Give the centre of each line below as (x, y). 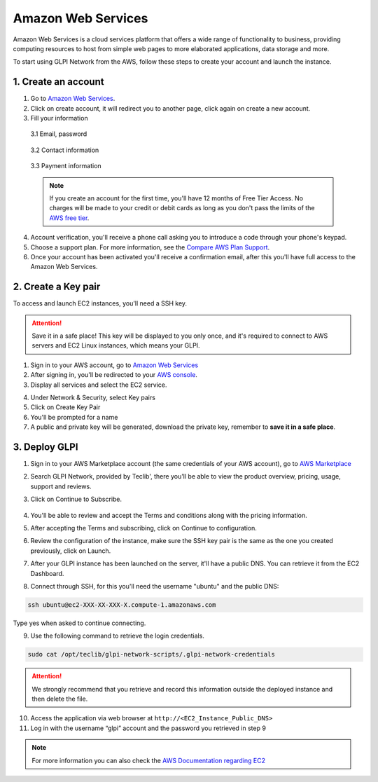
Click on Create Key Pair (65, 407)
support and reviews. (61, 486)
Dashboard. (47, 573)
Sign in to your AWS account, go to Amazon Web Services (114, 365)
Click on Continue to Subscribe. (76, 499)
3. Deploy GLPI (45, 447)
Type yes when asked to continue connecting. (79, 623)
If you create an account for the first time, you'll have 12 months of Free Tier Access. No (176, 198)
